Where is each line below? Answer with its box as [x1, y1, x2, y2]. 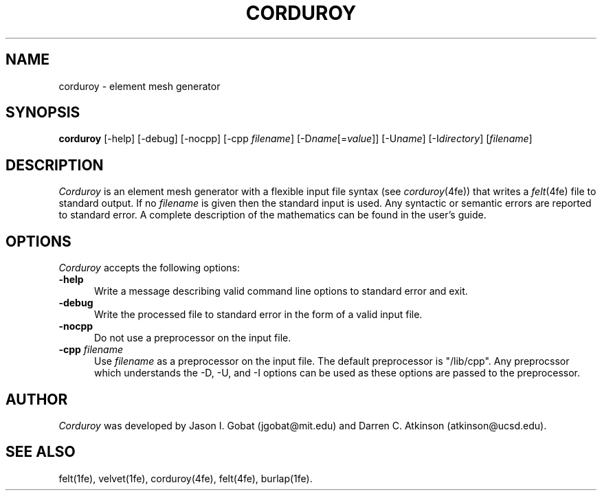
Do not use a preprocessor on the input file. [94, 332, 291, 344]
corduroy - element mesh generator [58, 80, 221, 92]
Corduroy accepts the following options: [58, 262, 240, 274]
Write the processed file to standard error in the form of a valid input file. [94, 308, 423, 321]
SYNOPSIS [5, 104, 80, 122]
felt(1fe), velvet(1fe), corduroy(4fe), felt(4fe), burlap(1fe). [58, 472, 313, 484]
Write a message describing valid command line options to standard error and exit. [94, 285, 468, 297]
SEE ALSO [5, 443, 76, 461]
